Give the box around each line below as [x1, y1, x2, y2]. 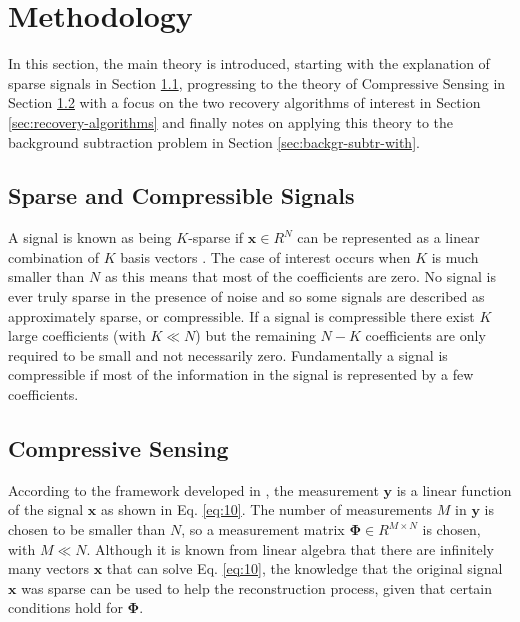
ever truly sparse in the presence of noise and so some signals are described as [8, 286, 485, 307]
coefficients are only [365, 325, 486, 346]
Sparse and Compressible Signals [8, 180, 355, 211]
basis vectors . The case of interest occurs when [120, 246, 411, 267]
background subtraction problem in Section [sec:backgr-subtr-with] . [8, 131, 420, 152]
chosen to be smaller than [8, 519, 166, 540]
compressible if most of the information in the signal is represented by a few [8, 364, 474, 385]
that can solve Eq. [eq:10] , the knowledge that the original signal [106, 558, 503, 579]
